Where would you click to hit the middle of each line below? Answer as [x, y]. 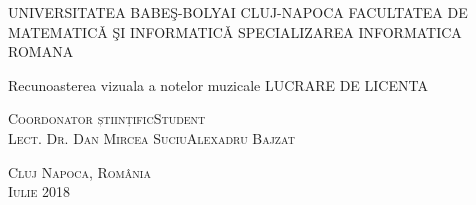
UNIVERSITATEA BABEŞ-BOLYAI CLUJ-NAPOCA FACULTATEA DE [238, 12]
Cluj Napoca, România [79, 171]
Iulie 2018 [39, 191]
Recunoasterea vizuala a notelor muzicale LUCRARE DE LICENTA [218, 84]
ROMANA [41, 51]
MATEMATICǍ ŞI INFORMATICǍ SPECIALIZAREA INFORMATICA [235, 31]
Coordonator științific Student [107, 118]
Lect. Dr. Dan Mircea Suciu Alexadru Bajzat [151, 137]
